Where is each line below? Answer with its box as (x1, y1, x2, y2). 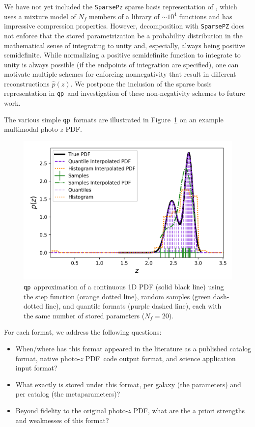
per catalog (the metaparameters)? (15, 389, 120, 399)
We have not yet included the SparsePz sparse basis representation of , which (4, 1, 237, 11)
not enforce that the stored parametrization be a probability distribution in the (4, 30, 243, 40)
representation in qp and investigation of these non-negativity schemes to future (4, 88, 245, 98)
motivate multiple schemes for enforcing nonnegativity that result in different (4, 69, 236, 79)
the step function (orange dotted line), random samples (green (24, 291, 211, 301)
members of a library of (88, 11, 160, 21)
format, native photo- (15, 353, 80, 363)
